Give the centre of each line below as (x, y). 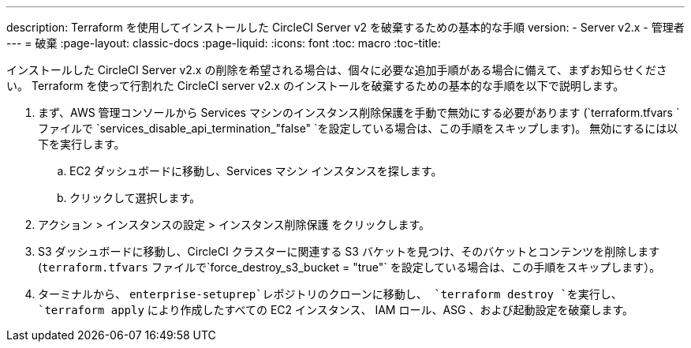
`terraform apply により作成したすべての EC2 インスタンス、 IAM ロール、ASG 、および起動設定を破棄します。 (336, 310)
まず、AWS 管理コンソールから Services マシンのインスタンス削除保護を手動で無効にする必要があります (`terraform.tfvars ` (359, 112)
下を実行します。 (82, 144)
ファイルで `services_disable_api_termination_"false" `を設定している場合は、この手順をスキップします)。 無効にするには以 (358, 128)
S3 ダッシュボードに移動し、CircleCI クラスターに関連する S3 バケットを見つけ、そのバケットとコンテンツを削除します (349, 251)
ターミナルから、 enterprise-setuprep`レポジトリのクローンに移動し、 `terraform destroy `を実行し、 (330, 294)
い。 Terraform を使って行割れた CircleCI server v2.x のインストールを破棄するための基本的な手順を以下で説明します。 (316, 86)
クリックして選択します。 (135, 198)
